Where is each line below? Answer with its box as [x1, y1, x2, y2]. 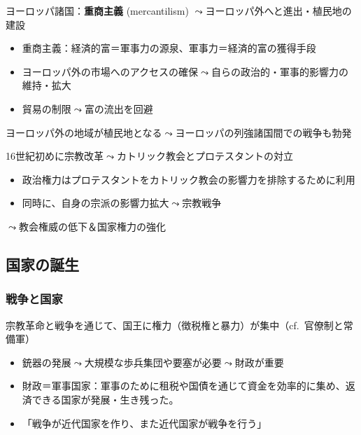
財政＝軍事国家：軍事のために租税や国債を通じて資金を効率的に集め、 [22, 378, 346, 393]
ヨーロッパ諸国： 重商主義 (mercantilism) [6, 4, 189, 18]
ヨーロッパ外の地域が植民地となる [6, 125, 162, 139]
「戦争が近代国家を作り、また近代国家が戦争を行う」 [22, 415, 267, 430]
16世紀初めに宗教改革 [6, 149, 104, 163]
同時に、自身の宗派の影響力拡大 [22, 195, 169, 210]
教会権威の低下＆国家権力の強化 [18, 219, 166, 233]
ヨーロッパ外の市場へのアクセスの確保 [22, 64, 199, 78]
